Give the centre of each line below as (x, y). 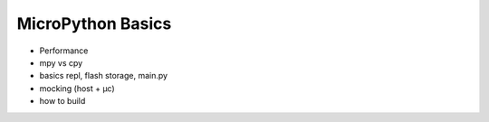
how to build (62, 101)
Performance (64, 51)
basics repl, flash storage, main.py (103, 76)
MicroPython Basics (94, 23)
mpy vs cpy (61, 62)
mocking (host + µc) (77, 88)
